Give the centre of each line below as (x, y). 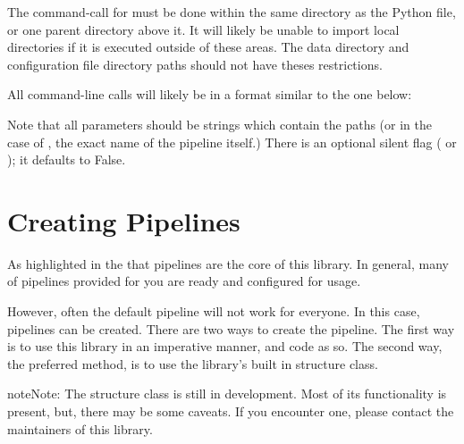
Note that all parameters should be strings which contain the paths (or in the (219, 124)
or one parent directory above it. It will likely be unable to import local (203, 29)
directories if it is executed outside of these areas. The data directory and (208, 47)
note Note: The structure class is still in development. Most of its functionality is (227, 394)
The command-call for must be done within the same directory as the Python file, (232, 12)
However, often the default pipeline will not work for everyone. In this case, (214, 311)
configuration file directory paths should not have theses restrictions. (195, 64)
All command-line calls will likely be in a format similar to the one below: (210, 94)
